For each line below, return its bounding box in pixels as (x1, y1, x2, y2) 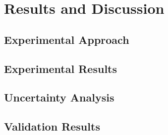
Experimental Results (4, 61, 117, 76)
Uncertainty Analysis (4, 90, 114, 105)
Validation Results (4, 119, 100, 134)
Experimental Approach (4, 32, 129, 47)
